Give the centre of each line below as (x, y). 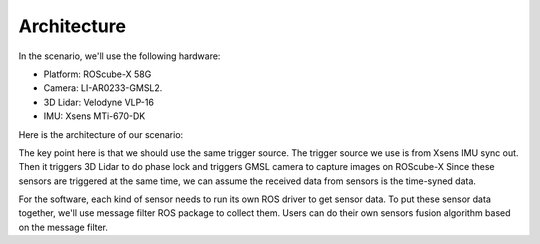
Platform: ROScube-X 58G (97, 74)
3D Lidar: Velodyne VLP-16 (99, 102)
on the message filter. (63, 227)
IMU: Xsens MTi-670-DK (94, 116)
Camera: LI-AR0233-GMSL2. (103, 88)
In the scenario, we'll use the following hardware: (119, 56)
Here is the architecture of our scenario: (101, 134)
